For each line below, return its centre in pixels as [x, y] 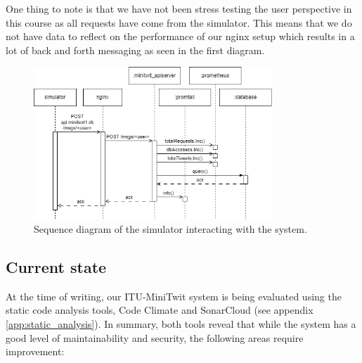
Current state [56, 267]
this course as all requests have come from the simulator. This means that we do [179, 22]
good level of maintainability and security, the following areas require [155, 337]
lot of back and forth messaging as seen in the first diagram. [135, 50]
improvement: [35, 351]
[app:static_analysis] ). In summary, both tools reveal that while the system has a [181, 324]
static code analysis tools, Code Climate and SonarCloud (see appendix [160, 310]
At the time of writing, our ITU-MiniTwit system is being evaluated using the [174, 296]
